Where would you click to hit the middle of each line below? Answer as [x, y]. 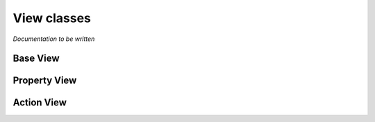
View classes [52, 18]
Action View [40, 103]
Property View [45, 81]
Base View [36, 59]
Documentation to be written [54, 39]
